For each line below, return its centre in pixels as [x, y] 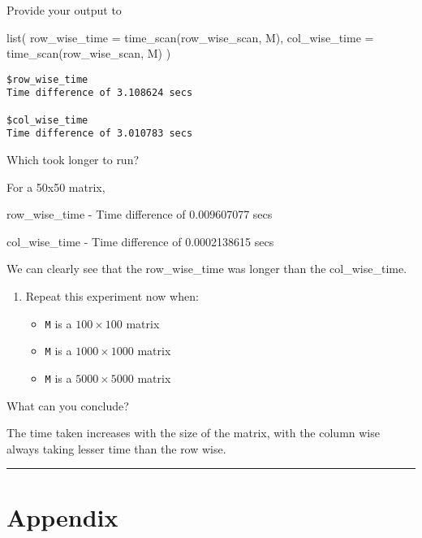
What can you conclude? [68, 405]
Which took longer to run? [73, 160]
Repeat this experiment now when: [112, 296]
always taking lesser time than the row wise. [116, 448]
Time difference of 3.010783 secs [100, 134]
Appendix [62, 516]
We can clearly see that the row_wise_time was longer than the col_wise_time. [207, 269]
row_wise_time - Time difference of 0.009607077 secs [140, 214]
